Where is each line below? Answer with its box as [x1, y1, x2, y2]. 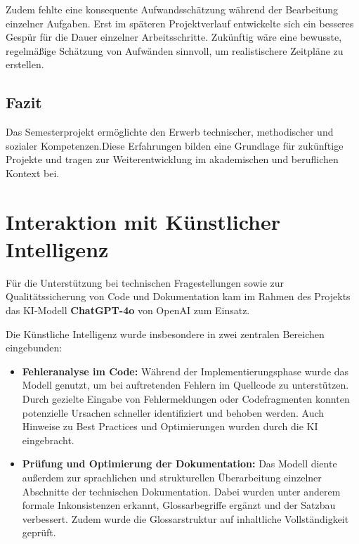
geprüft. [22, 525, 56, 540]
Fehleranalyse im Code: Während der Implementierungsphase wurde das [22, 363, 349, 378]
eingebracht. [22, 432, 74, 447]
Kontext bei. [6, 165, 60, 180]
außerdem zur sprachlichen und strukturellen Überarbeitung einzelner [22, 469, 322, 484]
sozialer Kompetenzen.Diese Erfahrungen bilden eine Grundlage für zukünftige [6, 138, 344, 153]
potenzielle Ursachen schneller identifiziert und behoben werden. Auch [22, 405, 325, 420]
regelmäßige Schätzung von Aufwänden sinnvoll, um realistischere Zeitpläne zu [6, 43, 344, 58]
